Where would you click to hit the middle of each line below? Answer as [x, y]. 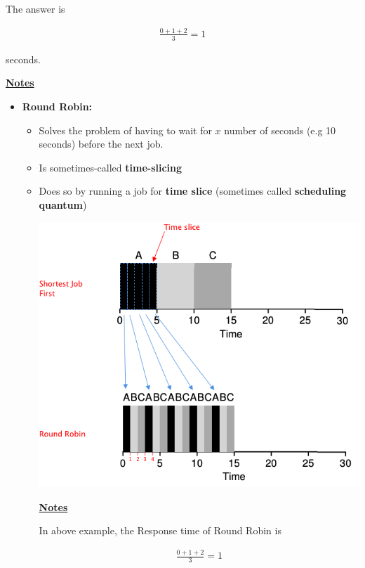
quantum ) [63, 204]
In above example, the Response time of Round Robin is [160, 530]
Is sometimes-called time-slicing [111, 167]
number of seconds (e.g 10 [280, 130]
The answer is [35, 8]
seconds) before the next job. [101, 144]
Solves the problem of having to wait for [125, 130]
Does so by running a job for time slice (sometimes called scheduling [193, 191]
